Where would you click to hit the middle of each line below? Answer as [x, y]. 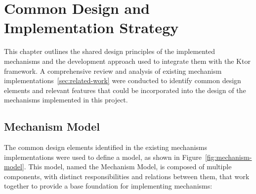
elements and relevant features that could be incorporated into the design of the [125, 90]
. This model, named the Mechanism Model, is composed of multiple [128, 167]
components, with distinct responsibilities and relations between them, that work [127, 176]
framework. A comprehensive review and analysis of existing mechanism [113, 71]
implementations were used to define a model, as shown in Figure [103, 157]
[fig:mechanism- [228, 157]
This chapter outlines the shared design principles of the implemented [110, 51]
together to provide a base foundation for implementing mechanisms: [108, 186]
